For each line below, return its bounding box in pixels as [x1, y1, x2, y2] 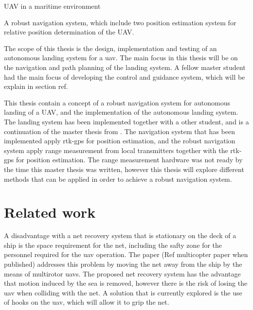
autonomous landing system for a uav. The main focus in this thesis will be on [4, 52, 238, 63]
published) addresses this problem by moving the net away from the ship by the [4, 259, 242, 269]
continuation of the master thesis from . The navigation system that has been [4, 126, 235, 136]
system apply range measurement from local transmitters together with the [4, 145, 228, 155]
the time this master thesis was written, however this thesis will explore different [4, 164, 244, 174]
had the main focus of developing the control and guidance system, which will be [4, 71, 245, 82]
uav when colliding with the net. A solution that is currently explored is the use [4, 287, 242, 297]
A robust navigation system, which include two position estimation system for [4, 17, 236, 27]
